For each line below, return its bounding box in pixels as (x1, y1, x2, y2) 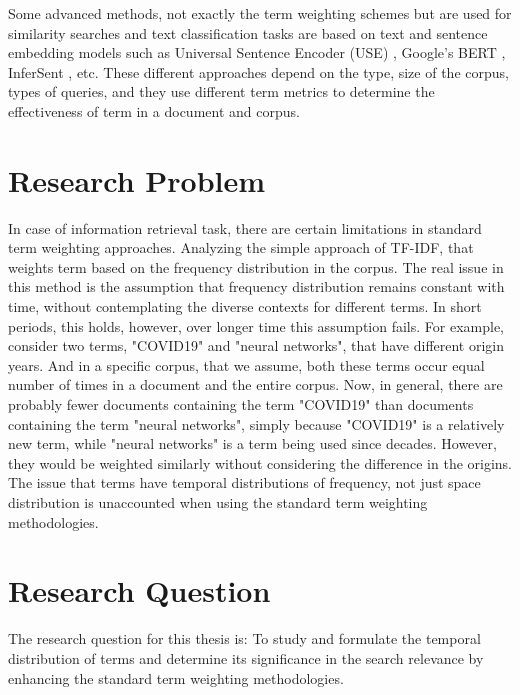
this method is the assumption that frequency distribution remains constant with (8, 276, 505, 297)
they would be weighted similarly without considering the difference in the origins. (8, 452, 513, 473)
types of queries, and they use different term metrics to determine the (8, 81, 435, 102)
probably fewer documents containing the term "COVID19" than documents (8, 394, 474, 415)
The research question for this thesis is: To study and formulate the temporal (8, 628, 481, 649)
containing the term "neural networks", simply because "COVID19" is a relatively (8, 413, 505, 434)
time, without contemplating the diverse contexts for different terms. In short (8, 296, 482, 317)
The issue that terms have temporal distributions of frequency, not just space (8, 472, 481, 493)
